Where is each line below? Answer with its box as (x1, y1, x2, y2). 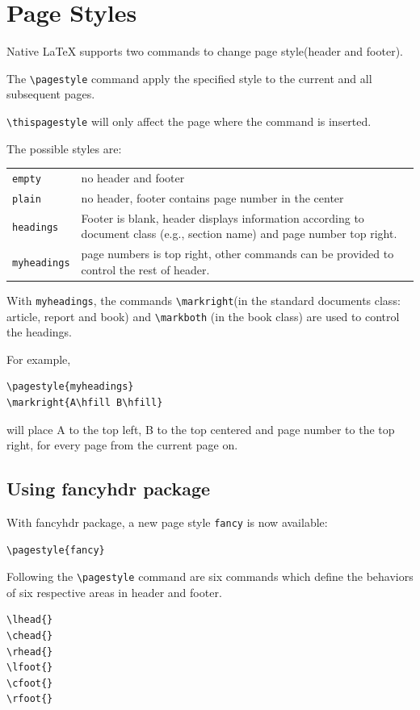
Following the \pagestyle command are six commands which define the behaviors (6, 568, 414, 585)
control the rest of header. (81, 261, 210, 278)
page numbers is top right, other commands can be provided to (81, 245, 394, 262)
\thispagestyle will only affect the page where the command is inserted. (6, 112, 372, 129)
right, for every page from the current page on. (6, 436, 238, 453)
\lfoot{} (6, 662, 53, 674)
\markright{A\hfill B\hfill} (6, 397, 163, 408)
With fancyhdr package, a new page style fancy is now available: (6, 513, 328, 530)
